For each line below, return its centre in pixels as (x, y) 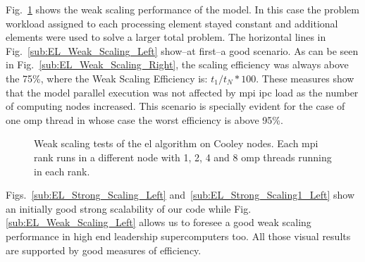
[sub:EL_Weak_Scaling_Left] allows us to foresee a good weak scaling (159, 222)
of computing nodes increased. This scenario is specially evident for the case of (175, 106)
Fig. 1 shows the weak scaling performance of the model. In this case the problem (182, 9)
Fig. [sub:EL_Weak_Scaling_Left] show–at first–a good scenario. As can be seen (182, 50)
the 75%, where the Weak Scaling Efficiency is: (107, 78)
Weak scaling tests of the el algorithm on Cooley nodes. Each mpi (176, 143)
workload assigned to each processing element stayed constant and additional (172, 23)
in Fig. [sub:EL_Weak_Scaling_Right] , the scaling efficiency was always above (177, 64)
